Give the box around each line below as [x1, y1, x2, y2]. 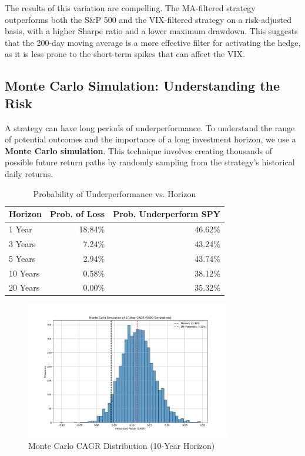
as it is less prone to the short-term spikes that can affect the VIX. [5, 48, 245, 60]
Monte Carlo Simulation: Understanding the [5, 76, 280, 95]
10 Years [9, 267, 40, 279]
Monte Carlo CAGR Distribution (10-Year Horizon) [28, 439, 215, 451]
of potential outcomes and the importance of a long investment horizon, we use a [5, 133, 296, 145]
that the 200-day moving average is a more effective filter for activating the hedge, [5, 36, 301, 48]
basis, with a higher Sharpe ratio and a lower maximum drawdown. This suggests [5, 25, 298, 37]
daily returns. [5, 167, 53, 179]
